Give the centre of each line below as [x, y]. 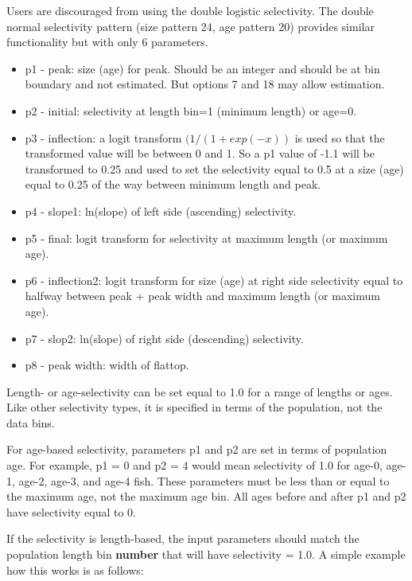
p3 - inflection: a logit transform [103, 137]
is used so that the [340, 137]
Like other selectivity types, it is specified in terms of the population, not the [194, 407]
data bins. [31, 422]
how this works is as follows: [75, 569]
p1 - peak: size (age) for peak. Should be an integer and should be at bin [202, 68]
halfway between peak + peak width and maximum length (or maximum [202, 296]
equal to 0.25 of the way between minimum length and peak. [173, 184]
